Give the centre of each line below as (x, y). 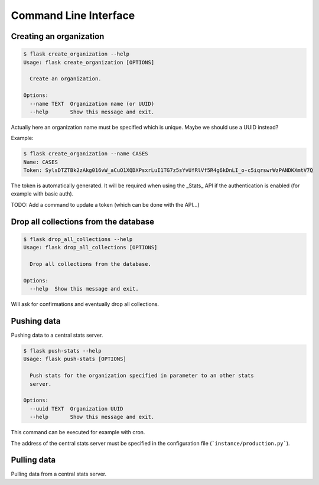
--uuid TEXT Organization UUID (77, 408)
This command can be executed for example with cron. (78, 432)
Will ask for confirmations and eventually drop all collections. (85, 304)
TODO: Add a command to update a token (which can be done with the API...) (105, 204)
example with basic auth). (42, 194)
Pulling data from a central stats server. (59, 474)
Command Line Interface (73, 15)
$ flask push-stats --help (62, 351)
